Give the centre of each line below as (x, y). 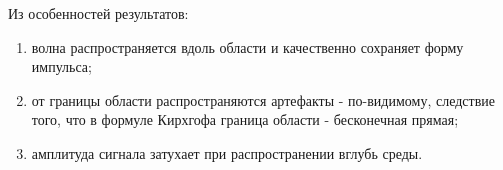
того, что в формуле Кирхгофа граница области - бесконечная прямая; (245, 119)
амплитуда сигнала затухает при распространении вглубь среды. (227, 152)
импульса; (61, 66)
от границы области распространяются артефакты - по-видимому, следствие (263, 99)
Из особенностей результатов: (98, 13)
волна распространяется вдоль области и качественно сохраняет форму (247, 46)
